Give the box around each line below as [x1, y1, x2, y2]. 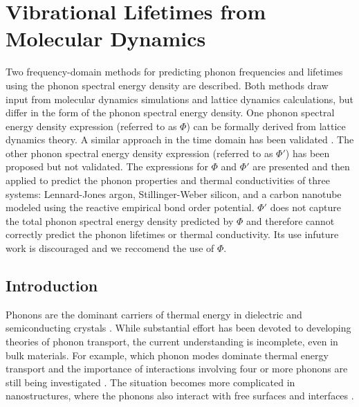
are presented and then [252, 159, 350, 174]
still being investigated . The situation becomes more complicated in [6, 374, 295, 389]
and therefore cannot [246, 213, 335, 228]
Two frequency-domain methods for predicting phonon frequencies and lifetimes [6, 64, 343, 79]
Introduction [6, 275, 98, 296]
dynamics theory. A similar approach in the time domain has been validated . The [6, 132, 354, 147]
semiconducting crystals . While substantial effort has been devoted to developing [6, 320, 351, 335]
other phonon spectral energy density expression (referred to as [6, 145, 273, 160]
